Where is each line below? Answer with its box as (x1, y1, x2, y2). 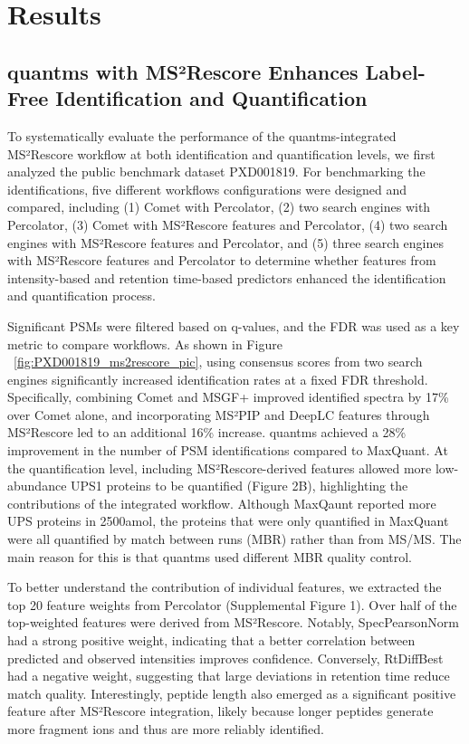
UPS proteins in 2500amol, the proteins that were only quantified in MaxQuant (7, 511, 449, 530)
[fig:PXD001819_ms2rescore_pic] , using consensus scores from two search (14, 352, 423, 371)
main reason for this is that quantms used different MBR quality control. (7, 547, 412, 566)
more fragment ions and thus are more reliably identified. (7, 719, 324, 738)
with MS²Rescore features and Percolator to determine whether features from (7, 251, 436, 270)
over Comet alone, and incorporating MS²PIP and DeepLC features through (7, 405, 430, 424)
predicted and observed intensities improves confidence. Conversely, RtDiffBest (7, 648, 444, 667)
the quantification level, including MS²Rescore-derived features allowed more (7, 458, 432, 477)
